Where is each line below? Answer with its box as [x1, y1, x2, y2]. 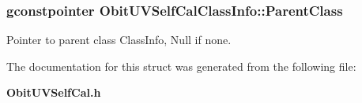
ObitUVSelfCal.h [6, 84, 101, 101]
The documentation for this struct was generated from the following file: [6, 57, 356, 74]
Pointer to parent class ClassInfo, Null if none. [6, 31, 232, 48]
